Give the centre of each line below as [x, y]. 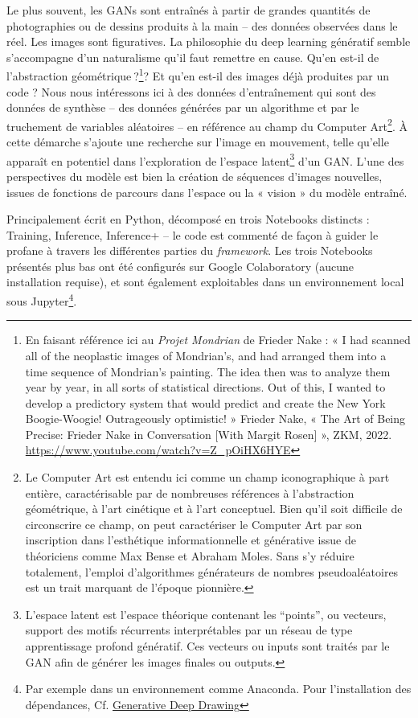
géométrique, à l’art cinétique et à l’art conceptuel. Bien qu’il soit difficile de [214, 509]
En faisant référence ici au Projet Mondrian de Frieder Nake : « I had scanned [218, 340]
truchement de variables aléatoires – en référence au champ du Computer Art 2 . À [207, 125]
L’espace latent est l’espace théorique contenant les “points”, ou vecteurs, [206, 614]
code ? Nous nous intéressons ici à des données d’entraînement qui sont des [191, 91]
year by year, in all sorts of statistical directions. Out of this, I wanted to [205, 387]
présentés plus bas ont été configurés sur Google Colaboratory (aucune [180, 266]
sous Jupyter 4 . [42, 300]
